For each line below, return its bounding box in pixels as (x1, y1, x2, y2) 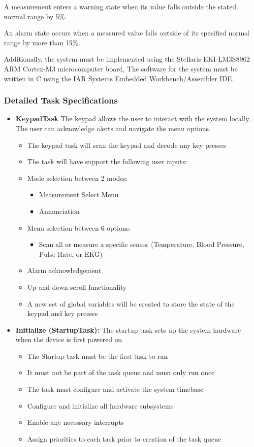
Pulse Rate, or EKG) (39, 248, 103, 259)
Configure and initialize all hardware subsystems (27, 400, 174, 411)
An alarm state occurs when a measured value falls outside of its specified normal (4, 28, 250, 38)
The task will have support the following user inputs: (27, 156, 187, 167)
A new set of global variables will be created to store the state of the (27, 298, 235, 309)
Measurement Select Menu (39, 189, 119, 200)
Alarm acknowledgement (27, 265, 101, 275)
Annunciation (39, 206, 80, 216)
